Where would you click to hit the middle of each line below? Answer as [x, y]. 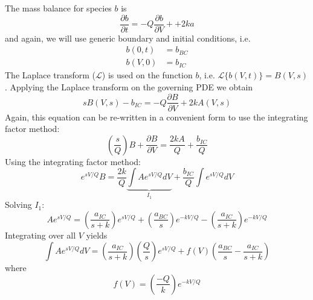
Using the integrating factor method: [73, 161]
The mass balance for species [58, 8]
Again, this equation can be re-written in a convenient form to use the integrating [156, 117]
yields [97, 235]
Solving [18, 205]
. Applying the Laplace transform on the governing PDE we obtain [129, 86]
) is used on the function [147, 75]
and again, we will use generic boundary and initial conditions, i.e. [128, 38]
